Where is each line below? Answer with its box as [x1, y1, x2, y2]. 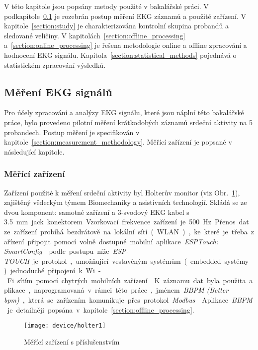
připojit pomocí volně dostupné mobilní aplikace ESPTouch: [27, 236, 219, 246]
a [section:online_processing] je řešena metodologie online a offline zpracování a [4, 40, 247, 50]
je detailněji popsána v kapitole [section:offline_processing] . [7, 304, 194, 315]
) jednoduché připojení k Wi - [4, 265, 101, 276]
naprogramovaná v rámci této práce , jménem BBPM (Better [34, 285, 229, 295]
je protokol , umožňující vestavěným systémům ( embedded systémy [33, 255, 249, 266]
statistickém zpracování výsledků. [4, 59, 106, 70]
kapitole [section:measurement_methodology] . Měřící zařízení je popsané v [4, 137, 232, 147]
